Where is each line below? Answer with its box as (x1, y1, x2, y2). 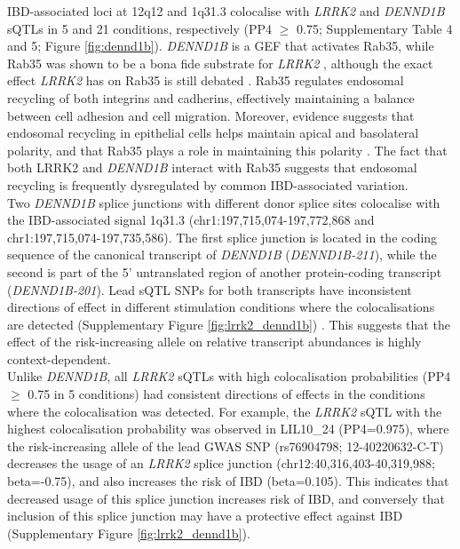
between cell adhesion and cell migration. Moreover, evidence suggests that (7, 106, 415, 124)
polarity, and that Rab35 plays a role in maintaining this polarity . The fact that (7, 140, 448, 159)
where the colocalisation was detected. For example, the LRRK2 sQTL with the (7, 402, 442, 420)
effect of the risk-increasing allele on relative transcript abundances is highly (7, 332, 422, 351)
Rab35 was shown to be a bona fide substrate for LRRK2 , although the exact (7, 53, 433, 72)
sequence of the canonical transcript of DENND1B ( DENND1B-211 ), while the (7, 245, 437, 264)
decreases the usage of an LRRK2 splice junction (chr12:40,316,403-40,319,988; (7, 454, 435, 473)
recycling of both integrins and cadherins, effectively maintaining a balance (7, 88, 415, 107)
